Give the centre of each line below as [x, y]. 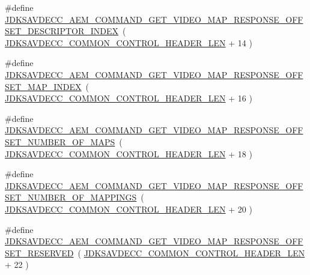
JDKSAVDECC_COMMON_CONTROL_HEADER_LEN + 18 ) [129, 153]
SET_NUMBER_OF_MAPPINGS [71, 197]
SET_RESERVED [39, 252]
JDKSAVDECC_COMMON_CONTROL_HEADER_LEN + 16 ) [129, 98]
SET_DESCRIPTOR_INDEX [62, 31]
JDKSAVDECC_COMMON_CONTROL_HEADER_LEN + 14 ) [129, 42]
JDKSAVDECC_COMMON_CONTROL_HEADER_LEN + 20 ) [129, 209]
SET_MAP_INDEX [43, 86]
